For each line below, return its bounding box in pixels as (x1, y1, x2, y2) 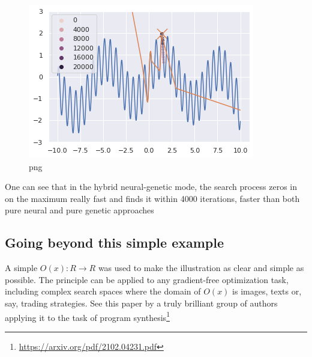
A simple (5, 261, 38, 274)
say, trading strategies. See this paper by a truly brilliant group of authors (5, 296, 278, 309)
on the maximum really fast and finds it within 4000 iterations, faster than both (5, 192, 300, 204)
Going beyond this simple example (5, 233, 224, 252)
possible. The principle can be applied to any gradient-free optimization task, (5, 273, 289, 285)
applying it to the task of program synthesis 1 (5, 309, 170, 323)
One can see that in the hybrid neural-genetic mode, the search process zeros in (5, 180, 298, 193)
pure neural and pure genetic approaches (5, 204, 154, 216)
